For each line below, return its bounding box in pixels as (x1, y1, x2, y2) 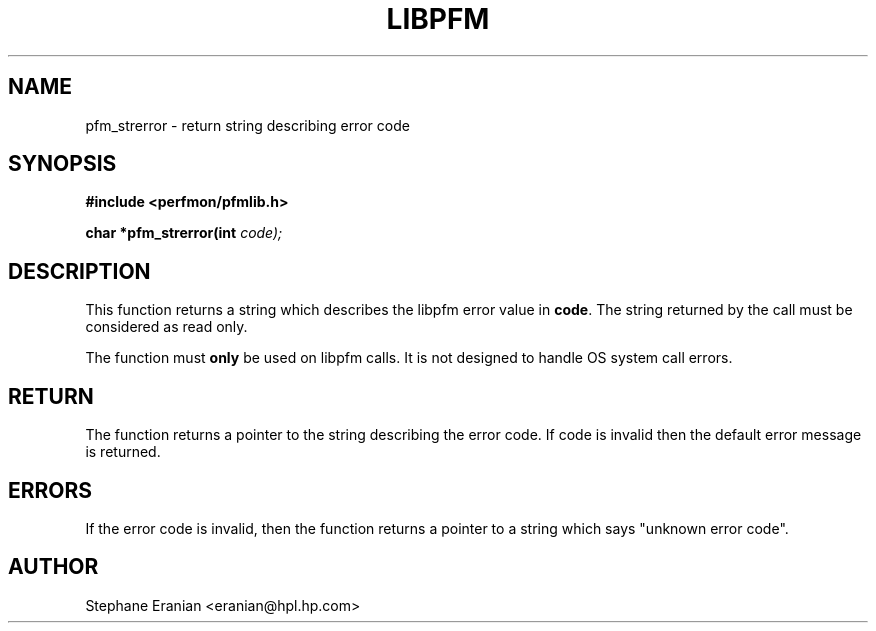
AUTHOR (8, 554, 99, 580)
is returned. (85, 443, 161, 461)
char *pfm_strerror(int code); (85, 224, 283, 242)
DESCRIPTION (8, 258, 151, 284)
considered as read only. (85, 318, 248, 336)
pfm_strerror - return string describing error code (85, 116, 410, 134)
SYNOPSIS (8, 151, 117, 177)
